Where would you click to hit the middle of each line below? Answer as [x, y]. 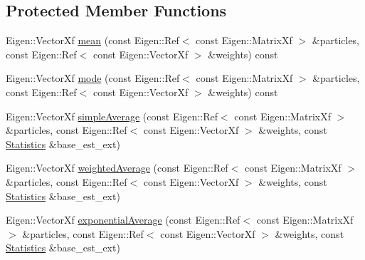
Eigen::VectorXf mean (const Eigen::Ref [92, 40]
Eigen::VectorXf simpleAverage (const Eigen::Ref [112, 116]
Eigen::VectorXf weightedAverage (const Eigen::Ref [117, 168]
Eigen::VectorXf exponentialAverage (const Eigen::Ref [123, 220]
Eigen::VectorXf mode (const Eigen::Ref [93, 78]
